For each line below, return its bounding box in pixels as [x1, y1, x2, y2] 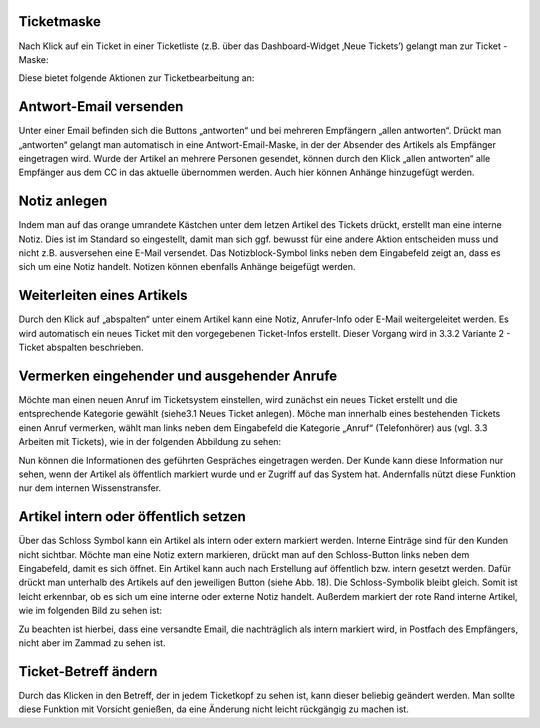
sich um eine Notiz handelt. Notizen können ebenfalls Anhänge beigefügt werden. [18, 261, 356, 273]
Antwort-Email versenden [18, 98, 184, 115]
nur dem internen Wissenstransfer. [18, 482, 162, 494]
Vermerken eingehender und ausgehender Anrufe [18, 367, 338, 384]
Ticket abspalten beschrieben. [18, 341, 144, 354]
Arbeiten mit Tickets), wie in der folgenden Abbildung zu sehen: [18, 436, 282, 448]
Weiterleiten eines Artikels [18, 287, 188, 304]
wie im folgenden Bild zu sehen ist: [18, 605, 163, 617]
